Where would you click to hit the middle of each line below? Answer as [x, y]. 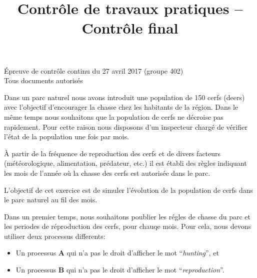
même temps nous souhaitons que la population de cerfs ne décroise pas [114, 116]
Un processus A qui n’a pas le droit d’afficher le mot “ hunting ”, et [117, 253]
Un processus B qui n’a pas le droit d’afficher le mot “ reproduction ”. [120, 270]
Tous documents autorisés [43, 80]
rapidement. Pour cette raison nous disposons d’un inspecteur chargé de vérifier [126, 126]
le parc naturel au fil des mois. [51, 200]
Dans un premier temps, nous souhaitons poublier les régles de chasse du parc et [127, 216]
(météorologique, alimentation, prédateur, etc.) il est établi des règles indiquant [125, 163]
